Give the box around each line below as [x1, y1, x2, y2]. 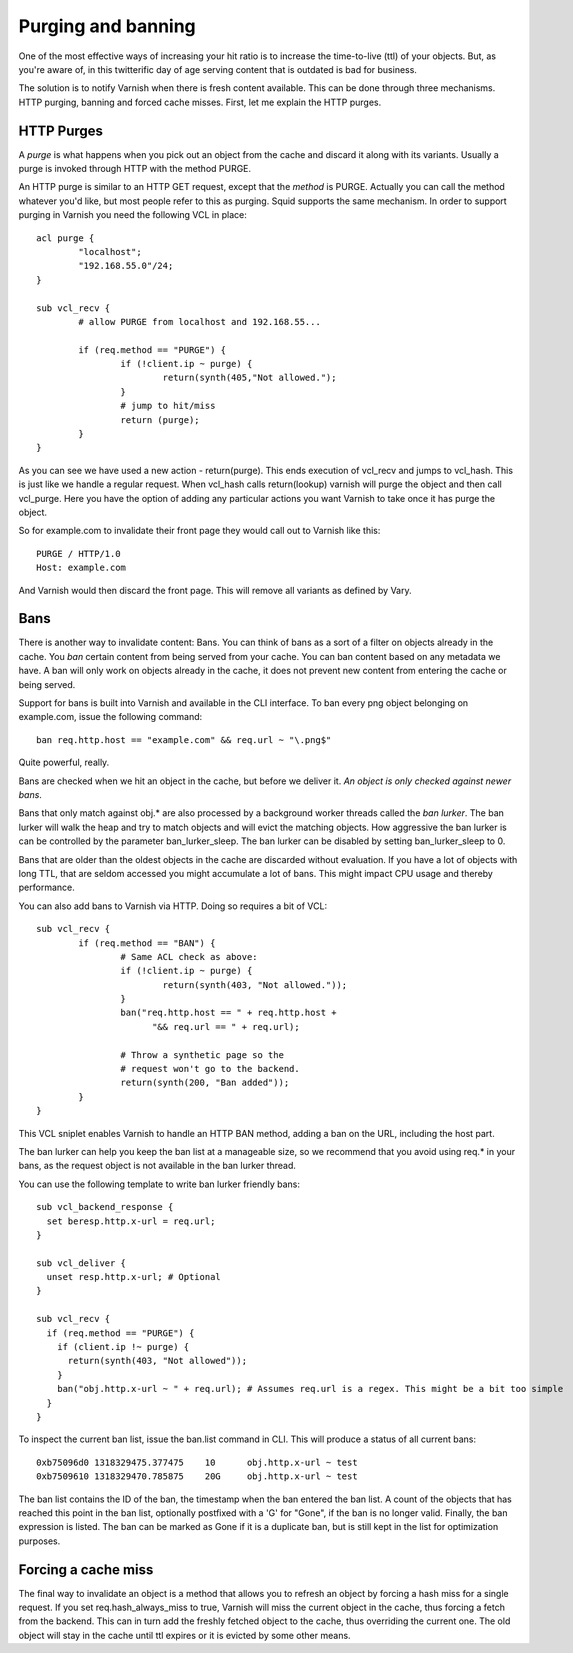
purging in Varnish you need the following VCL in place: [18, 209, 247, 221]
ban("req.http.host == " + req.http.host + [120, 1007, 337, 1019]
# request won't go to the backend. [120, 1063, 300, 1075]
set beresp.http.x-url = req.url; [46, 1215, 216, 1227]
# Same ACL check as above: [120, 951, 259, 962]
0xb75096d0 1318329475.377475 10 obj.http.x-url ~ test [36, 1456, 359, 1468]
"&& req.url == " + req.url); [151, 1021, 300, 1032]
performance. [18, 881, 75, 894]
